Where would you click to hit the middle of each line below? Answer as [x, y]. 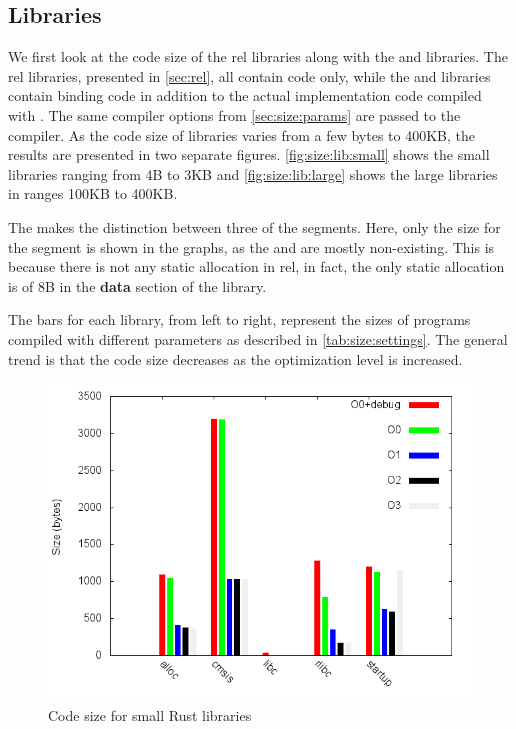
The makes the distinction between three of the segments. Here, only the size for [254, 226]
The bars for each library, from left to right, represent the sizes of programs [239, 319]
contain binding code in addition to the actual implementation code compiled [245, 95]
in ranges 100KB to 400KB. [93, 193]
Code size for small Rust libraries [150, 714]
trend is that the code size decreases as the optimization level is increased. [235, 358]
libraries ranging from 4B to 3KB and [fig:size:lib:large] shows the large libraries [253, 173]
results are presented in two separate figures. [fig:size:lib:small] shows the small [249, 154]
